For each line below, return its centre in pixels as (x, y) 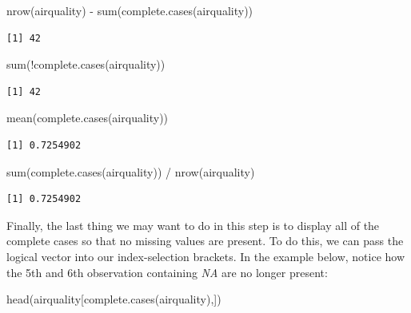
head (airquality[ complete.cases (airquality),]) (114, 299)
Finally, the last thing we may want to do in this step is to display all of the (193, 225)
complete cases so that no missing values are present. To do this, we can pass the (205, 241)
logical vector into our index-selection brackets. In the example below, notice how (206, 256)
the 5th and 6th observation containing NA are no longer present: (167, 272)
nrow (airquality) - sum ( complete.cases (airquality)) (130, 10)
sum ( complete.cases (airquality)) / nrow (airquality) (131, 171)
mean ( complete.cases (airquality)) (88, 118)
